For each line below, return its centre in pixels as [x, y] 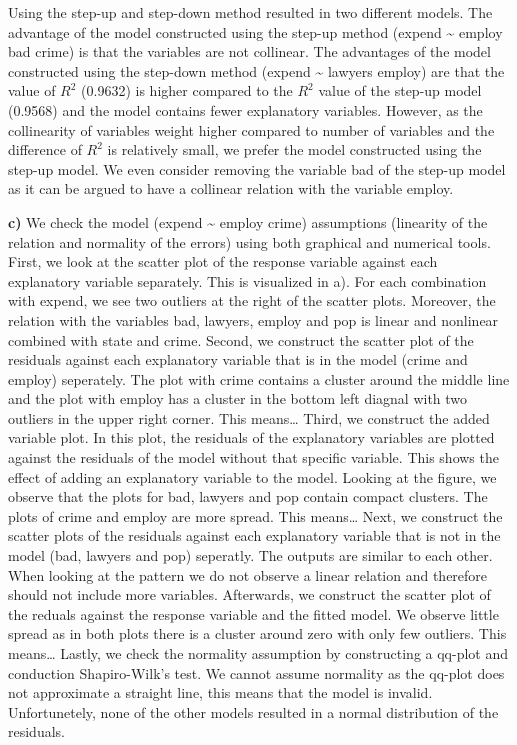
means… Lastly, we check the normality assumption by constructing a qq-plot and [258, 653]
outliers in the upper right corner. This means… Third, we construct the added [249, 417]
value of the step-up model [400, 90]
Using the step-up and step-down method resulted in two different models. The [250, 12]
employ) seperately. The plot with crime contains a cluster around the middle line [259, 378]
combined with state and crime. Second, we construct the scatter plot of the [241, 339]
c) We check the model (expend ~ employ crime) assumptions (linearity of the [248, 221]
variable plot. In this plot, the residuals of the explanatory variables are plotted [251, 437]
